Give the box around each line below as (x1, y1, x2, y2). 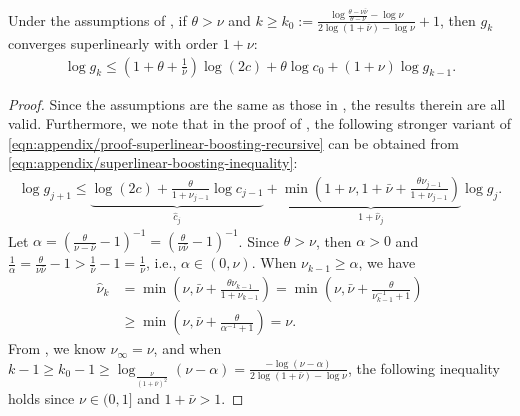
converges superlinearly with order (8, 32, 218, 53)
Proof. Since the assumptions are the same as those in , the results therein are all (8, 93, 506, 114)
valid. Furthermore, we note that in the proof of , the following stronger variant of (8, 113, 512, 134)
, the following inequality (347, 357, 500, 378)
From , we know (8, 338, 106, 359)
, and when (153, 338, 222, 359)
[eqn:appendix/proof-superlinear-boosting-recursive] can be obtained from (8, 132, 459, 153)
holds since (8, 388, 75, 409)
